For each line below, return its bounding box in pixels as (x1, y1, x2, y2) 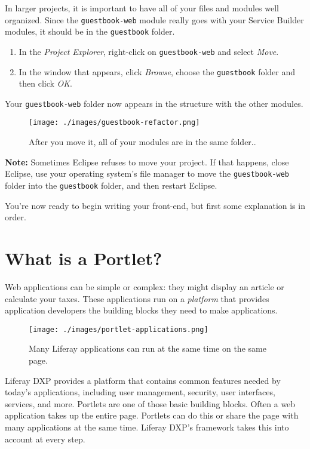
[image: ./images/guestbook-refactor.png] (29, 118, 200, 127)
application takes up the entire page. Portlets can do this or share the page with (5, 409, 299, 422)
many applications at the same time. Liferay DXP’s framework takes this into (5, 420, 289, 433)
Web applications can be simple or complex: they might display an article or (5, 280, 284, 293)
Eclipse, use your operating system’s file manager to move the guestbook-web (5, 167, 290, 180)
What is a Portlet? (5, 246, 162, 270)
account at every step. (5, 432, 85, 445)
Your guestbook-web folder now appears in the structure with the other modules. (5, 97, 303, 109)
